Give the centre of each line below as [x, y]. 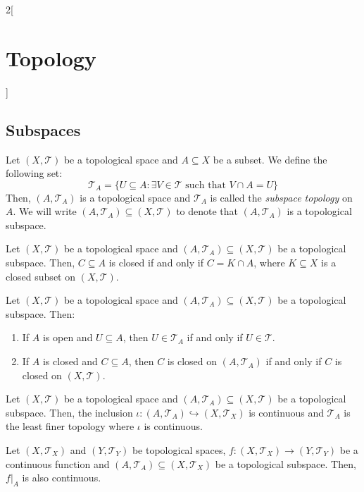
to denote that [207, 211]
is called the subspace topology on [281, 197]
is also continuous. [62, 478]
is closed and [70, 361]
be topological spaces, [179, 450]
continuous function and [58, 463]
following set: [34, 173]
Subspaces [43, 129]
